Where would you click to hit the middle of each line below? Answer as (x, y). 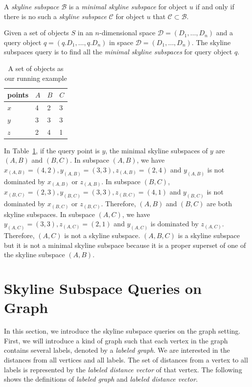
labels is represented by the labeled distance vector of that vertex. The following (123, 369)
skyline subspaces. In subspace (49, 214)
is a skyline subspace (209, 235)
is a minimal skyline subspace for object (128, 6)
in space (121, 42)
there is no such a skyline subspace (55, 16)
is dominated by (174, 224)
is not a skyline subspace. (102, 235)
